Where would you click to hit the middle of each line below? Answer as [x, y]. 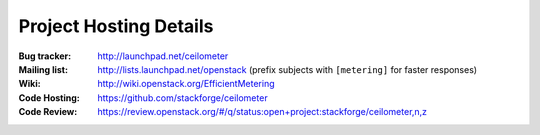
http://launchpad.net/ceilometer [163, 56]
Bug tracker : [45, 56]
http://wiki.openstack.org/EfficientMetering [186, 84]
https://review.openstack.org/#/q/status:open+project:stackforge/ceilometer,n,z [262, 112]
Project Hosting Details [116, 26]
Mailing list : [43, 69]
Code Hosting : [49, 97]
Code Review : [48, 112]
